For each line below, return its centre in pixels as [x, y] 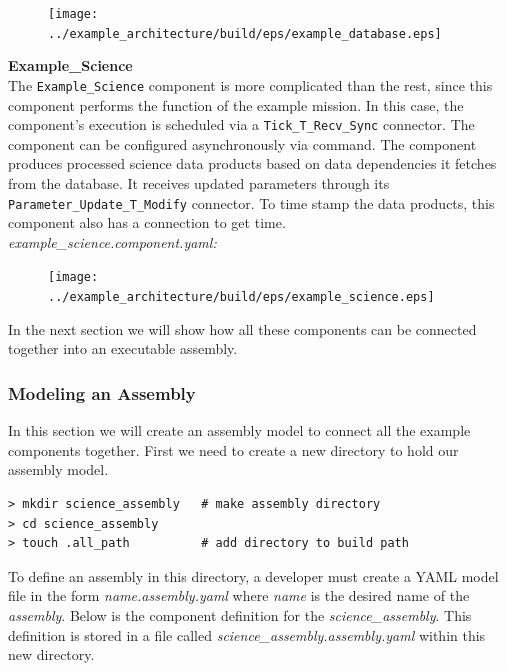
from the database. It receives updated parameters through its [199, 183]
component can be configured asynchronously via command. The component [242, 143]
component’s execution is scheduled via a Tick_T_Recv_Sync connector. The [241, 124]
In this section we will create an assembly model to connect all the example [239, 430]
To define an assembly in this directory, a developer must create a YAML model [253, 575]
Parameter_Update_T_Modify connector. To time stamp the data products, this [251, 202]
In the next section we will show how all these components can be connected [242, 328]
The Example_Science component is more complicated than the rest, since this [250, 84]
